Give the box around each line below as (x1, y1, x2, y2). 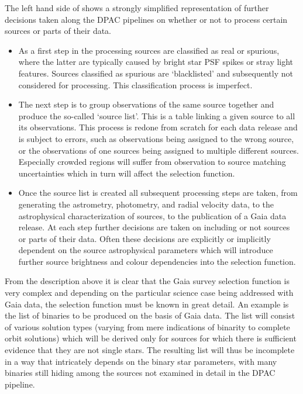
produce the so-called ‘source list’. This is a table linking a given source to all (18, 109, 295, 122)
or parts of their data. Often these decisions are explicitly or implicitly (18, 232, 271, 244)
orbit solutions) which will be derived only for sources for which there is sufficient (5, 332, 297, 344)
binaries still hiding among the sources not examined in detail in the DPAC (5, 367, 276, 379)
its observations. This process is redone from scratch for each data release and (18, 121, 298, 133)
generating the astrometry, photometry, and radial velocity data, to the (18, 198, 274, 210)
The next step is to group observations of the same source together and (18, 98, 274, 110)
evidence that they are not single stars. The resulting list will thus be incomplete (5, 344, 295, 356)
